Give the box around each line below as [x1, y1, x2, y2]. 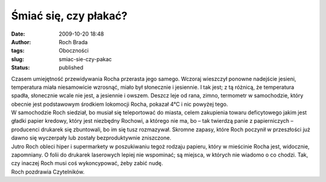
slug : [11, 55, 24, 63]
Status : [11, 64, 30, 71]
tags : [11, 47, 25, 54]
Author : [11, 38, 31, 45]
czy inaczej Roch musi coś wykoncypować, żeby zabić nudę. [11, 160, 163, 167]
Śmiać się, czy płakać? [11, 9, 128, 22]
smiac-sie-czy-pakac [59, 55, 112, 63]
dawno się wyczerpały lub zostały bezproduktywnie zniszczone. [11, 134, 171, 141]
